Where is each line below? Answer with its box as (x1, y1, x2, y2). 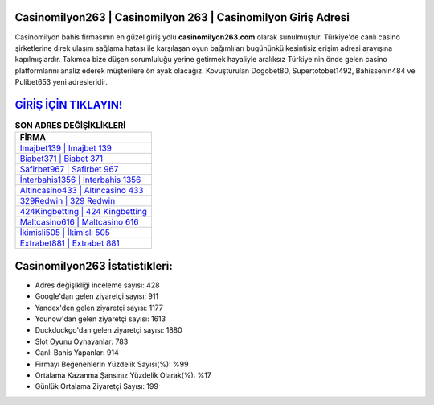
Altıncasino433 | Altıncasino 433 (19, 185, 144, 196)
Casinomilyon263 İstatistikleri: (14, 258, 173, 273)
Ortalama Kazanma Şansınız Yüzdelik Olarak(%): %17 (35, 370, 212, 380)
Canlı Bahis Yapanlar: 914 (35, 348, 120, 357)
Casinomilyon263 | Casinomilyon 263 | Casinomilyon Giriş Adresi (14, 10, 350, 24)
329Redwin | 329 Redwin (19, 196, 116, 207)
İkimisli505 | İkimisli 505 (19, 227, 110, 238)
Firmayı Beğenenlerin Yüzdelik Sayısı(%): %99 (35, 359, 189, 369)
